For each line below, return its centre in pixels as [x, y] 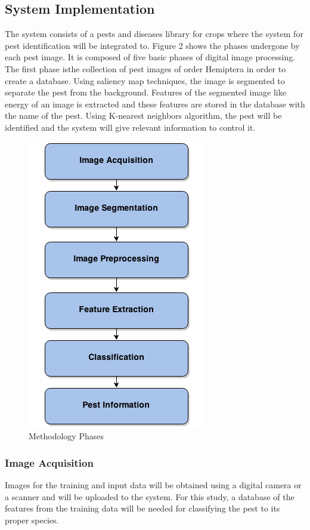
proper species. [32, 520]
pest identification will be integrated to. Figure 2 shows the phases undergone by [152, 45]
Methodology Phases [66, 436]
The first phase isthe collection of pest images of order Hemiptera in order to [145, 68]
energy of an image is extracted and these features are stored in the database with [155, 104]
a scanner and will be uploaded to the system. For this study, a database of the [150, 496]
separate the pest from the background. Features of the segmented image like [145, 92]
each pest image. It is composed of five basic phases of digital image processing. [150, 57]
